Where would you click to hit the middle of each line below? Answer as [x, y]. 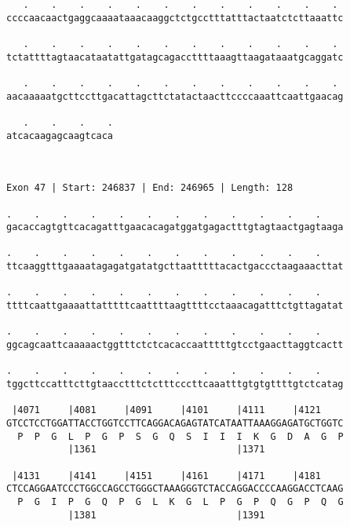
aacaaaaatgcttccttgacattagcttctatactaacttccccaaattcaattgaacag [175, 96]
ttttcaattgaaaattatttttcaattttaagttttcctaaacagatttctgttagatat [175, 306]
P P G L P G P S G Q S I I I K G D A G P [180, 436]
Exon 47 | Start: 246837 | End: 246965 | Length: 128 [150, 188]
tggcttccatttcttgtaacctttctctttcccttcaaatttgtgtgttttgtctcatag [175, 384]
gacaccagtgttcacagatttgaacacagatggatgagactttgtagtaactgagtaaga [175, 227]
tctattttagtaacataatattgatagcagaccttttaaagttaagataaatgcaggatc [175, 57]
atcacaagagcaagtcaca [60, 135]
